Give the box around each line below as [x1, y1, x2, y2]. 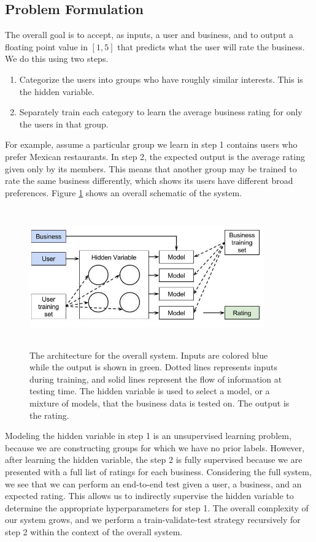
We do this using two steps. [5, 52, 109, 65]
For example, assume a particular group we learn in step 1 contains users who [5, 138, 298, 151]
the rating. [29, 408, 69, 421]
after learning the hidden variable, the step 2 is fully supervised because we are [5, 453, 303, 466]
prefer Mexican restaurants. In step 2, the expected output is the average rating [5, 150, 305, 162]
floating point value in [5, 40, 88, 53]
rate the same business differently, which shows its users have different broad [5, 174, 293, 187]
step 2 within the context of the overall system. [5, 525, 183, 538]
